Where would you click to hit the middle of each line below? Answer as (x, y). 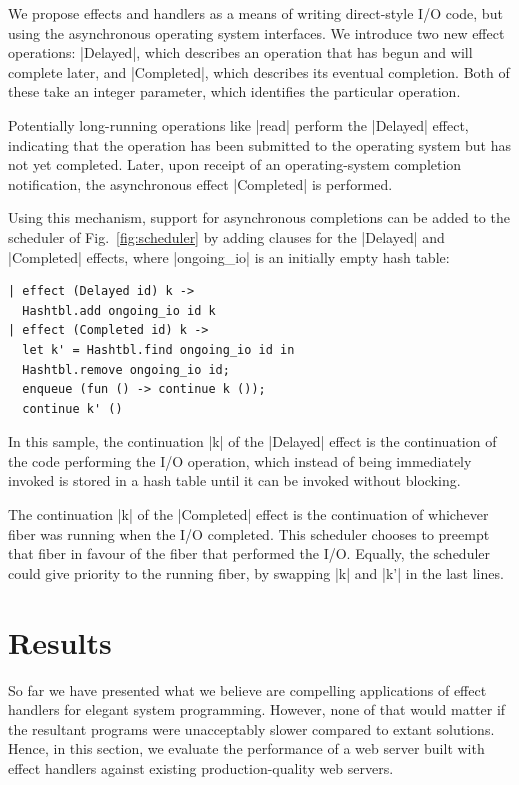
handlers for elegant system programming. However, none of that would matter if (257, 709)
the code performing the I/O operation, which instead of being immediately (240, 460)
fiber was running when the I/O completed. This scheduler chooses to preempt (249, 533)
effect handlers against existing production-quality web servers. (201, 767)
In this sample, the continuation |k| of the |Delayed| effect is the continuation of (252, 441)
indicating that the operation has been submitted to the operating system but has (259, 144)
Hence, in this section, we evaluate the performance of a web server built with (246, 748)
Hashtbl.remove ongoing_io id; (126, 369)
